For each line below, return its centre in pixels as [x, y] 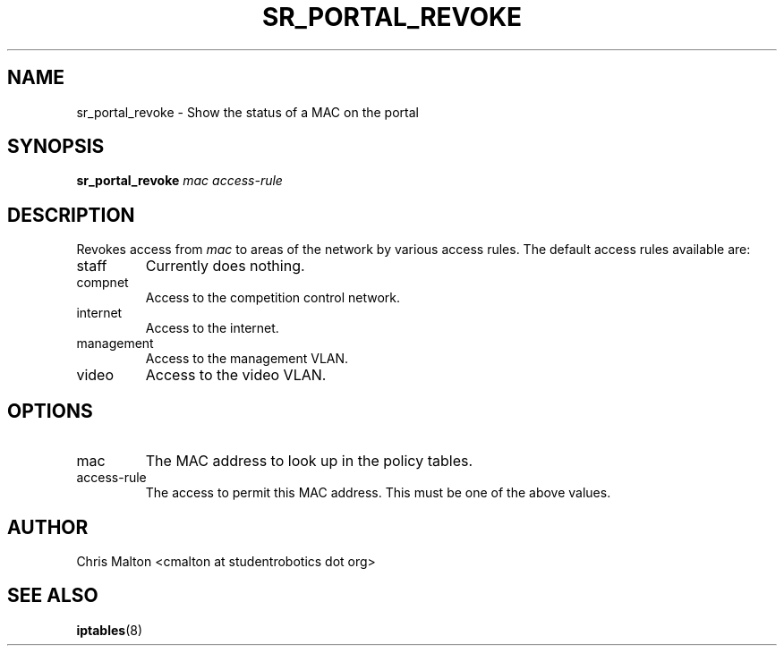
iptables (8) [110, 630]
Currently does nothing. [225, 266]
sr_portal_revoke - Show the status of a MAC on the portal [247, 112]
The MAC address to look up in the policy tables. [309, 461]
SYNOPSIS [56, 147]
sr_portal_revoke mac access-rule [179, 181]
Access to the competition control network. [273, 298]
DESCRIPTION [71, 215]
